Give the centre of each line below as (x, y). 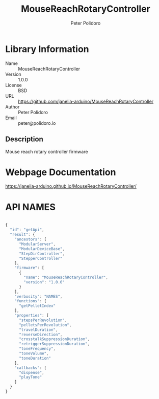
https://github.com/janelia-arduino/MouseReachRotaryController (86, 101)
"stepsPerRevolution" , (43, 320)
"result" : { (23, 235)
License (14, 85)
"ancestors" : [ (31, 239)
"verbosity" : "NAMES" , (38, 296)
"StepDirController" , (42, 254)
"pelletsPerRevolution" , (45, 325)
